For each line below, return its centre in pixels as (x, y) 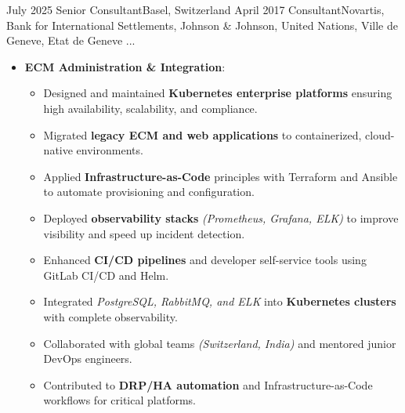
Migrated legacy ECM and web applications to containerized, (202, 134)
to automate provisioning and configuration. (149, 192)
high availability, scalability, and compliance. (150, 108)
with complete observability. (110, 316)
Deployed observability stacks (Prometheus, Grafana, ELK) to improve (221, 217)
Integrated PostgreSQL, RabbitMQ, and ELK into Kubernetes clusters (220, 301)
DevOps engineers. (88, 359)
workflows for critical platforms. (119, 400)
